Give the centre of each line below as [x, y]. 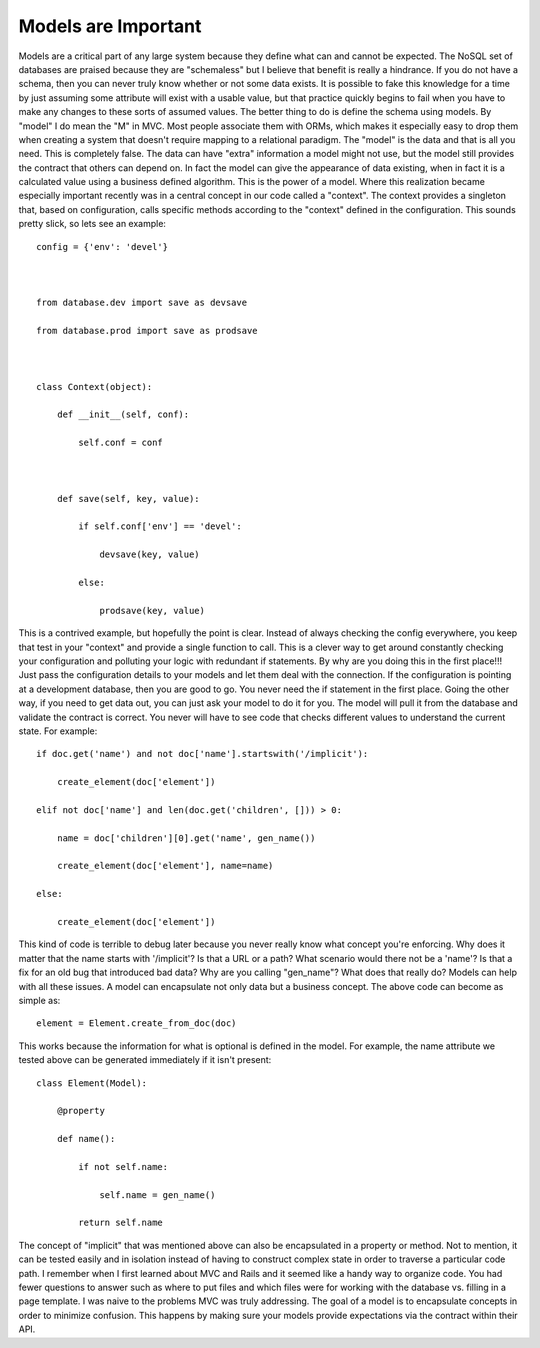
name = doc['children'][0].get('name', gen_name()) [186, 838]
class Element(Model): [92, 1083]
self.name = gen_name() [157, 1194]
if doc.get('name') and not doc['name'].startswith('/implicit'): [202, 754]
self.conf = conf [121, 443]
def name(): [86, 1139]
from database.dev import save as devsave [142, 303]
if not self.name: [123, 1166]
